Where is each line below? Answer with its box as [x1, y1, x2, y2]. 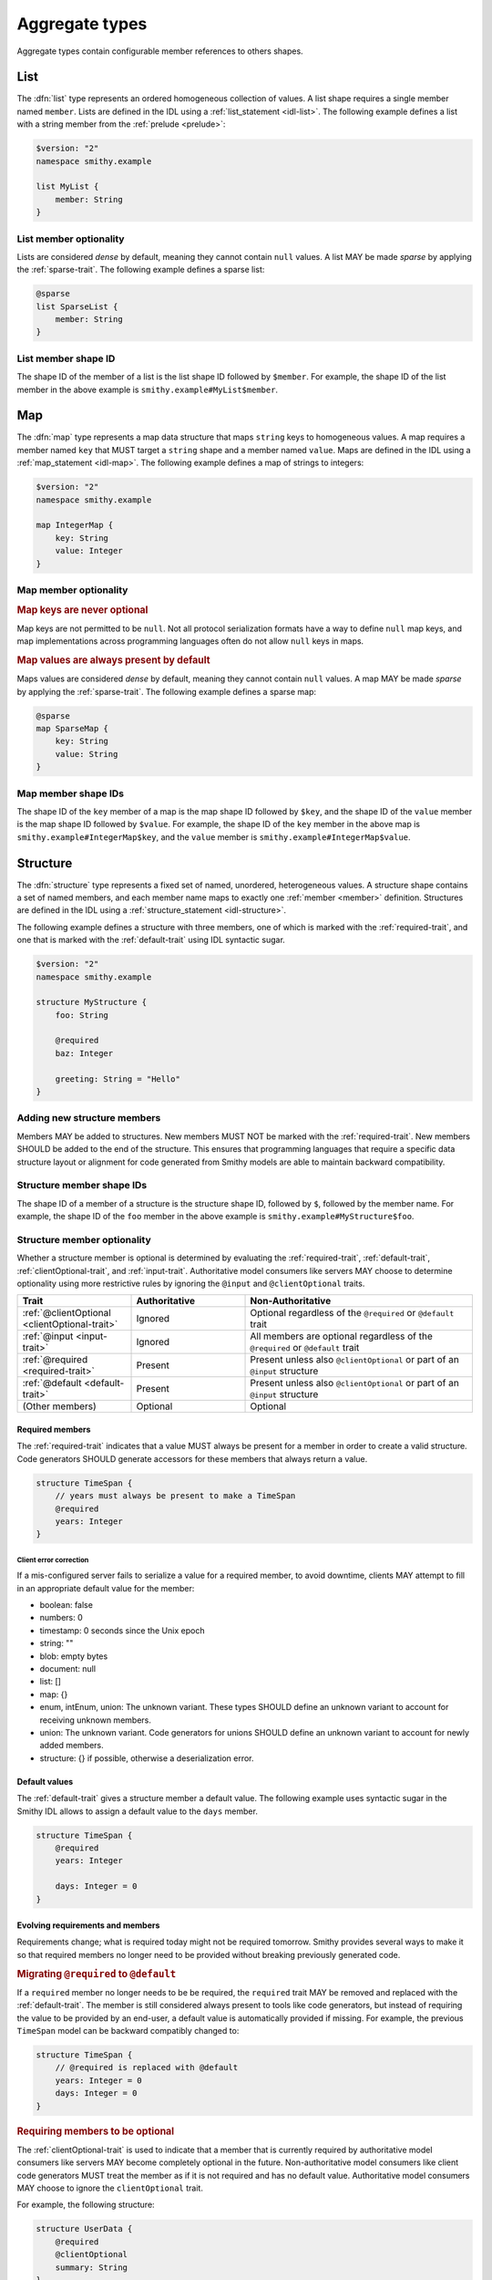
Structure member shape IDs [16, 1179, 148, 1192]
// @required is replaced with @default [55, 2062, 239, 2073]
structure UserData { [36, 2223, 133, 2234]
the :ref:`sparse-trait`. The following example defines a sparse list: [16, 264, 265, 275]
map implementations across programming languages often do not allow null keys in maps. [16, 636, 364, 647]
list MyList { [36, 181, 99, 192]
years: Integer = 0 [55, 2075, 143, 2086]
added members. [39, 1740, 104, 1751]
